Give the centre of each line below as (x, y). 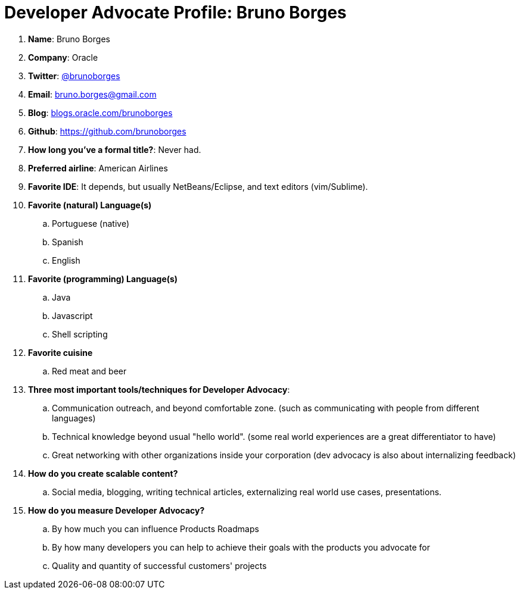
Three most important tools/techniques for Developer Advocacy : (159, 389)
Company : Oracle (63, 57)
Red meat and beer (89, 371)
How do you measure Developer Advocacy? (116, 510)
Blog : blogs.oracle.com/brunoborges (100, 112)
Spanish (68, 242)
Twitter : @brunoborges (74, 76)
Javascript (72, 315)
